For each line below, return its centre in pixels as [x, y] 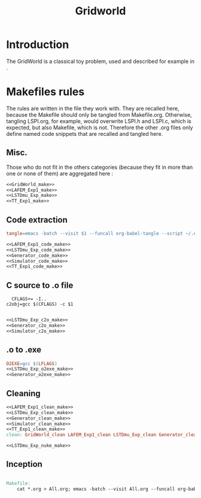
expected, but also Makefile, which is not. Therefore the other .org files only [100, 127]
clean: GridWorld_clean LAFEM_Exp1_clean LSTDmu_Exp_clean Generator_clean [103, 435]
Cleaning [23, 393]
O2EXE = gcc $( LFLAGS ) [32, 363]
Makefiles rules [45, 92]
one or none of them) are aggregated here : [60, 173]
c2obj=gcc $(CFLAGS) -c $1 [40, 304]
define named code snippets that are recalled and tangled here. [85, 133]
